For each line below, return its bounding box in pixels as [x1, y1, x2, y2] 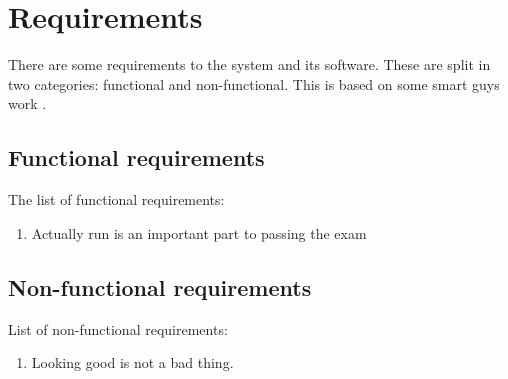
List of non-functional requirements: [8, 318, 228, 339]
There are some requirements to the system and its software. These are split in [8, 54, 491, 75]
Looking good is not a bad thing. [31, 352, 234, 373]
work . [8, 93, 47, 114]
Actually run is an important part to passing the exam [31, 222, 367, 243]
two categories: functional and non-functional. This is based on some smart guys [8, 73, 500, 94]
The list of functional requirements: [8, 189, 225, 210]
